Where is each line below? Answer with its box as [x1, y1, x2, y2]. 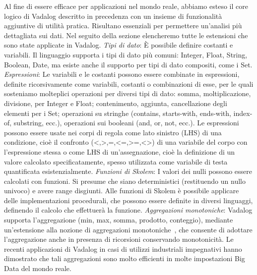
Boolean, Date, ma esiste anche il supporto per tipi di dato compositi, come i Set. [4, 59, 253, 69]
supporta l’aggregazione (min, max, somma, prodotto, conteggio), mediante [4, 215, 233, 225]
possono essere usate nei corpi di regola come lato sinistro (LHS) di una [4, 127, 222, 137]
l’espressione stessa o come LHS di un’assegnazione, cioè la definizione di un [4, 146, 235, 157]
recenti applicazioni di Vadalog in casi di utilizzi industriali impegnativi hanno [4, 243, 242, 254]
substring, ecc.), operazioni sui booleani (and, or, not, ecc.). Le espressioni [13, 117, 239, 128]
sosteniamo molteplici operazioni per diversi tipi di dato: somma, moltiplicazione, [4, 88, 251, 99]
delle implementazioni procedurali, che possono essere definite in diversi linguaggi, [4, 195, 253, 205]
